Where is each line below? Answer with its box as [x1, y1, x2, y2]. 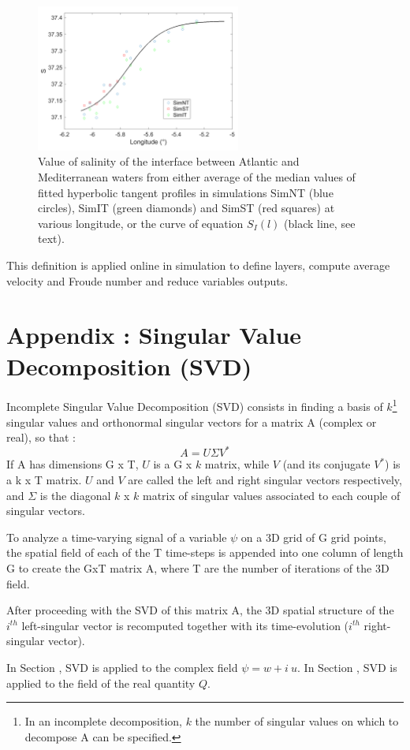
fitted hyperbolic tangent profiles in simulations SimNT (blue [38, 184, 334, 200]
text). [38, 230, 65, 247]
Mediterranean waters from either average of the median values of [38, 169, 356, 185]
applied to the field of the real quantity [6, 674, 196, 691]
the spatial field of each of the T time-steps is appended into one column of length [6, 544, 404, 561]
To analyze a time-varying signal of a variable [6, 528, 227, 545]
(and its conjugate [282, 456, 371, 472]
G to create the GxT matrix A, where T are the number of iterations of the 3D [6, 559, 389, 576]
